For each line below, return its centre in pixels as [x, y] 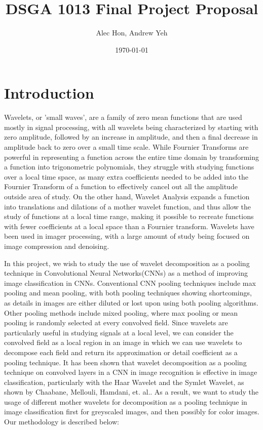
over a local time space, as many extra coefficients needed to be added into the [126, 176]
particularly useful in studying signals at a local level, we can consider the [119, 332]
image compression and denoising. [57, 246]
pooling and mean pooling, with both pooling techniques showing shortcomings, [128, 293]
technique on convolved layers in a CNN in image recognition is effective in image [131, 372]
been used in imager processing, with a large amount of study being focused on [127, 236]
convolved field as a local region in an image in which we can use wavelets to [123, 342]
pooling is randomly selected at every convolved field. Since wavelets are [116, 322]
